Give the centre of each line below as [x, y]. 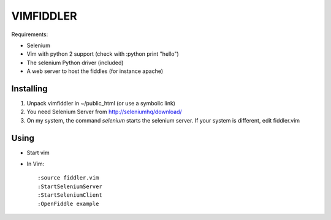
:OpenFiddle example [68, 203]
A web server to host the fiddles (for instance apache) [95, 71]
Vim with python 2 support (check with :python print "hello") [103, 54]
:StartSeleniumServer [70, 186]
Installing [30, 89]
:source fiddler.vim [68, 178]
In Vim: [36, 164]
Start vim [38, 153]
